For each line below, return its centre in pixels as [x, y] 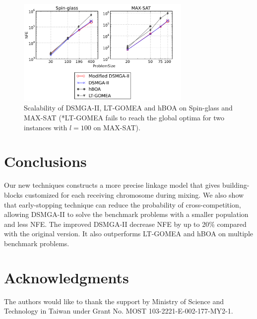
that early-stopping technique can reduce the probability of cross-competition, [123, 204]
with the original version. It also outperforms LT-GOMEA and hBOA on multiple [128, 234]
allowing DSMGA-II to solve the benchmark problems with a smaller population [126, 214]
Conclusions [45, 161]
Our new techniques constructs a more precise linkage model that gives [112, 185]
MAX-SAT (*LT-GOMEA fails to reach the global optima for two [124, 118]
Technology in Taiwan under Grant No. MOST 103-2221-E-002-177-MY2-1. [119, 311]
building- [236, 185]
